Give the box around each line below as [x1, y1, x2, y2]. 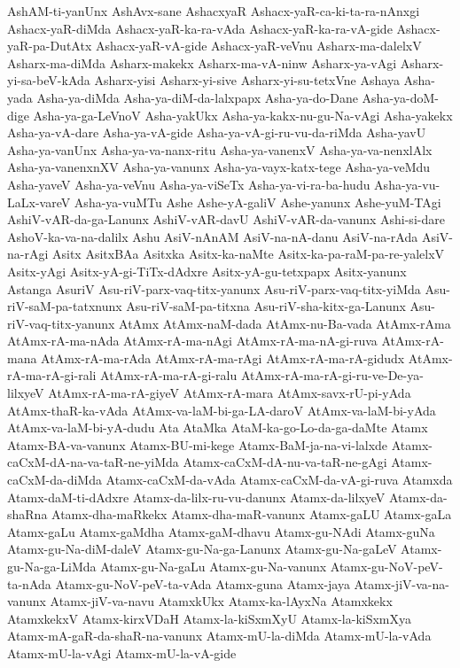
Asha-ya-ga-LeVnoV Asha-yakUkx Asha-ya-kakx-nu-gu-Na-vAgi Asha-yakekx [33, 105, 453, 124]
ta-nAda [7, 574, 51, 593]
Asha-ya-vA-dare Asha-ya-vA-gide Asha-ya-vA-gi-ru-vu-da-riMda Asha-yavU [7, 123, 426, 142]
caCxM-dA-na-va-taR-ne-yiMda [7, 453, 179, 471]
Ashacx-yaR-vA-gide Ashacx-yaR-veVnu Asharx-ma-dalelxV [95, 36, 422, 55]
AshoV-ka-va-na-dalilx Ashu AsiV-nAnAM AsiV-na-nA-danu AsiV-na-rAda [7, 227, 418, 245]
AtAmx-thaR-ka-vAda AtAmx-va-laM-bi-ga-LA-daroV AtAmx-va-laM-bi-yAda [7, 400, 436, 419]
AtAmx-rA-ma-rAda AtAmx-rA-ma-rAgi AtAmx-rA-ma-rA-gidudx [41, 348, 405, 367]
